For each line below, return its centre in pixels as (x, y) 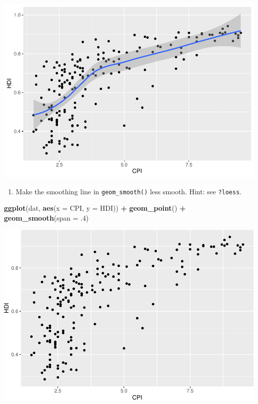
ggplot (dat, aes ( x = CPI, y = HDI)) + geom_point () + (95, 208)
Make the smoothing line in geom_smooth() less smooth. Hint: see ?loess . (129, 191)
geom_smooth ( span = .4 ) (46, 217)
